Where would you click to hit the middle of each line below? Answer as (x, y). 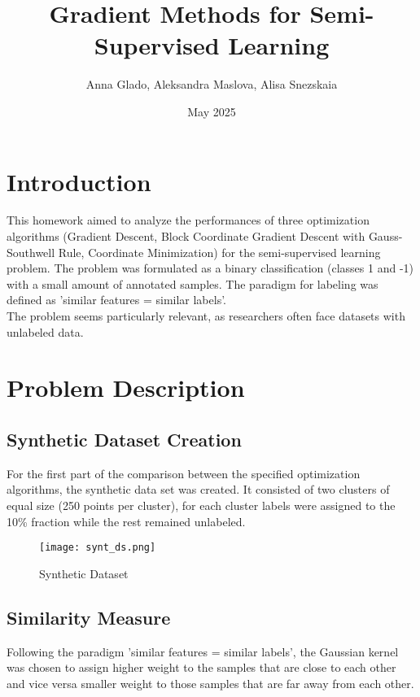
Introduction (79, 181)
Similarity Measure (89, 617)
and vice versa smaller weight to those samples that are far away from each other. (210, 683)
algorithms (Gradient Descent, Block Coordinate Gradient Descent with (186, 236)
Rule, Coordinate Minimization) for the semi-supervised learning (219, 252)
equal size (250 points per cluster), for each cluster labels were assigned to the (201, 505)
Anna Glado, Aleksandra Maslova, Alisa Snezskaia (212, 84)
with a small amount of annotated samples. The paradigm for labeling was (192, 283)
